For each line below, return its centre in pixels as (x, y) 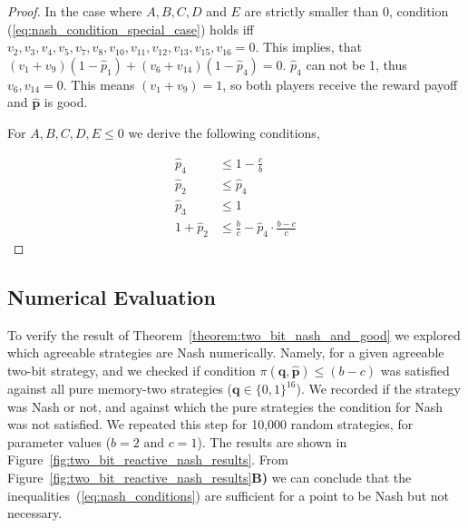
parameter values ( (59, 441)
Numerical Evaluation (112, 297)
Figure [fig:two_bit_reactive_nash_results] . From (148, 460)
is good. (66, 102)
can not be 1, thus (356, 64)
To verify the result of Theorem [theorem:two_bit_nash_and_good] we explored (234, 334)
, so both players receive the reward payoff (340, 84)
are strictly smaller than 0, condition (346, 11)
